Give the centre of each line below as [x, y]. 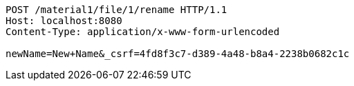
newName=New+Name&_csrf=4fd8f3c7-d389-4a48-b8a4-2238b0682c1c [178, 54]
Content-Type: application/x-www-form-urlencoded [143, 32]
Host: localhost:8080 [64, 21]
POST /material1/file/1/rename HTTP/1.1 [117, 10]
